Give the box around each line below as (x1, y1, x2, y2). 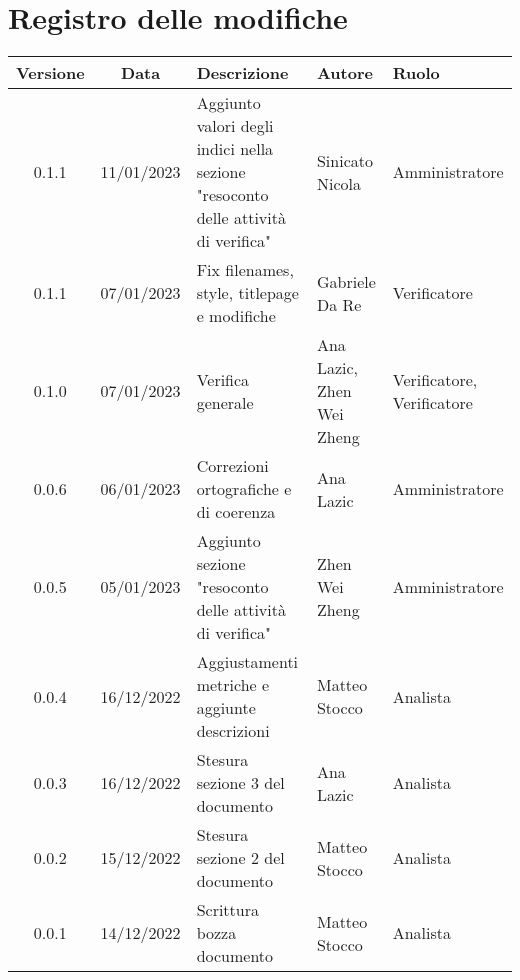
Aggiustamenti (196, 650, 299, 674)
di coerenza (196, 500, 276, 524)
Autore (316, 61, 373, 85)
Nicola (316, 171, 361, 195)
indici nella (196, 137, 274, 161)
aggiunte (196, 696, 256, 720)
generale (196, 390, 254, 414)
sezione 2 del (196, 846, 285, 870)
